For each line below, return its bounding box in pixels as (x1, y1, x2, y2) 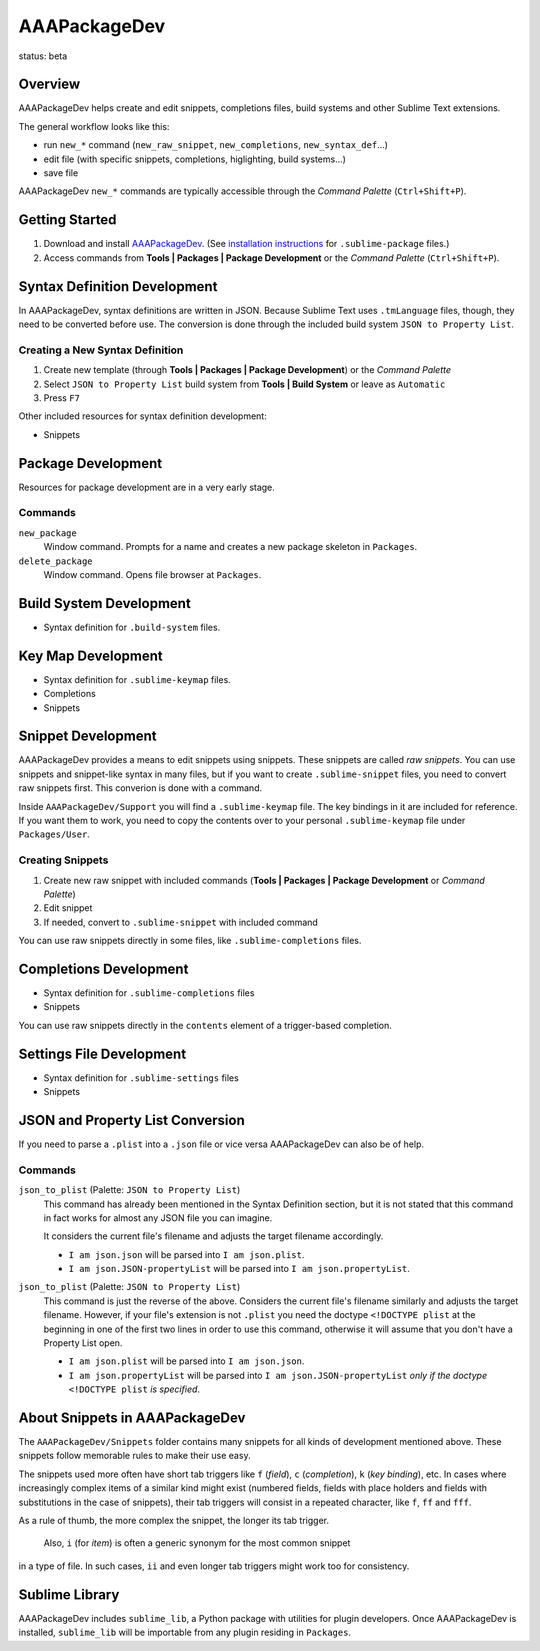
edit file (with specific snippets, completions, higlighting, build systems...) (43, 153, 347, 165)
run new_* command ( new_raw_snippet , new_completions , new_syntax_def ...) (43, 139, 389, 151)
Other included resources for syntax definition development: (18, 410, 267, 422)
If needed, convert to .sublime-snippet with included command (43, 916, 319, 928)
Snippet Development (18, 728, 157, 745)
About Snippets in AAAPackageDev (18, 1410, 246, 1426)
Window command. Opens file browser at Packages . (43, 568, 262, 580)
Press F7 (43, 391, 80, 404)
